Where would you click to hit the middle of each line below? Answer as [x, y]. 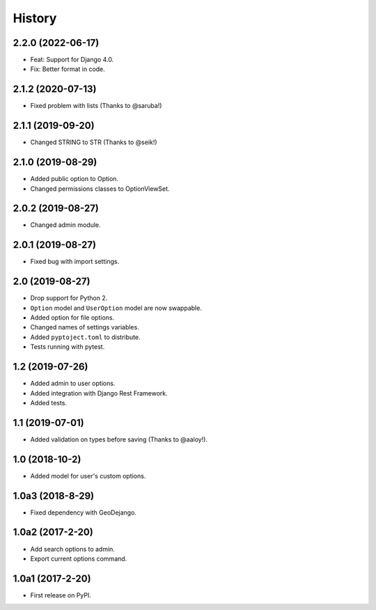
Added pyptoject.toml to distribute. [85, 337]
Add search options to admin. [72, 549]
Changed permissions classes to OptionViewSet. [100, 189]
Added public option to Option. [74, 179]
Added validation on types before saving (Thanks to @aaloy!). [119, 439]
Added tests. [49, 402]
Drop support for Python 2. [69, 298]
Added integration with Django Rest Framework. [99, 393]
